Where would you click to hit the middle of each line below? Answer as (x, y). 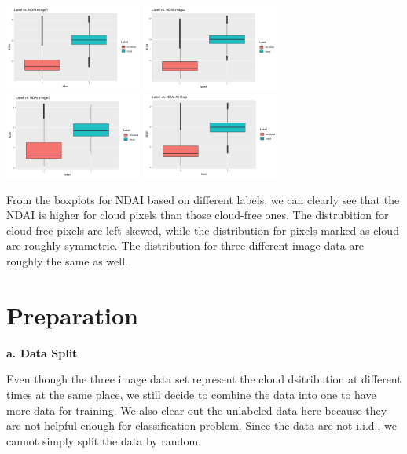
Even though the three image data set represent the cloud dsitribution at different (204, 379)
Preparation (72, 315)
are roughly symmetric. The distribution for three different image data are (185, 245)
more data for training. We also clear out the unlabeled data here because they (197, 410)
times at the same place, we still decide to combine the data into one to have (191, 394)
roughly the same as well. (67, 261)
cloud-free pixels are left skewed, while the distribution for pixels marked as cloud (203, 230)
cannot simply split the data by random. (104, 440)
